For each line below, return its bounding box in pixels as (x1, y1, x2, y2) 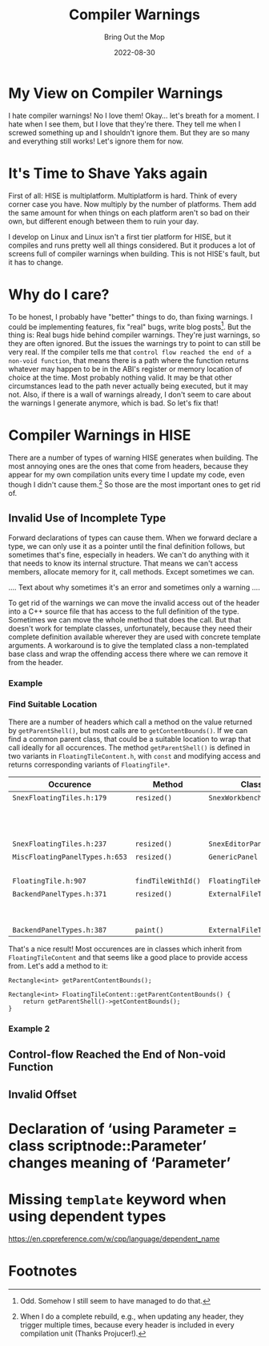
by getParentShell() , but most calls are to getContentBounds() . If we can (8, 725, 248, 735)
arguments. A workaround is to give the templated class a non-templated (8, 640, 249, 650)
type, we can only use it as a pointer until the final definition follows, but (8, 541, 246, 550)
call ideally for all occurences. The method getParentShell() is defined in (8, 743, 251, 752)
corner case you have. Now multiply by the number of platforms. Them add (8, 199, 257, 209)
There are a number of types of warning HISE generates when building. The (8, 453, 259, 462)
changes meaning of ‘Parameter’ (8, 1154, 231, 1171)
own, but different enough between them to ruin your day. (8, 216, 199, 226)
